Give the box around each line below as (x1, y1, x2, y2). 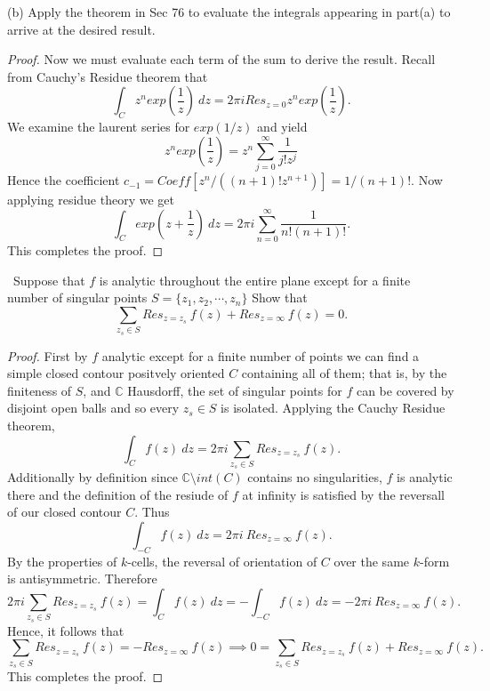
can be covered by (356, 381, 454, 399)
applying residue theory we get (7, 190, 174, 209)
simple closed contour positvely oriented (7, 364, 225, 382)
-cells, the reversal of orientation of (127, 551, 317, 570)
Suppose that (12, 270, 85, 289)
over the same (333, 551, 410, 570)
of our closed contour (7, 502, 122, 521)
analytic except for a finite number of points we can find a (101, 346, 420, 365)
